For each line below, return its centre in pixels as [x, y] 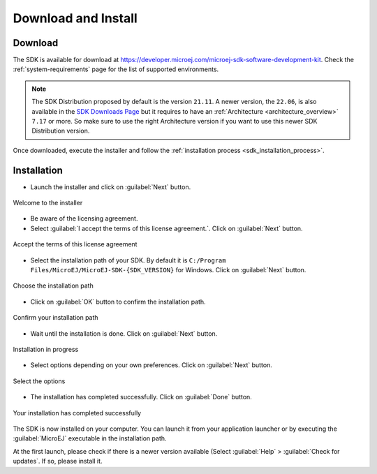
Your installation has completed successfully [77, 413]
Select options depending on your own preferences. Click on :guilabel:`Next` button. [151, 365]
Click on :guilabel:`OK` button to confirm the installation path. [118, 302]
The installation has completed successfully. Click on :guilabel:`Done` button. [141, 397]
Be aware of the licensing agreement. [84, 219]
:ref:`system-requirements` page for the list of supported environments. [116, 69]
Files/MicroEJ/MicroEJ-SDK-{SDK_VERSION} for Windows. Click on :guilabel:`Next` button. [168, 270]
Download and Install [75, 18]
